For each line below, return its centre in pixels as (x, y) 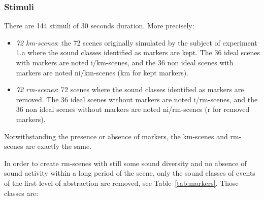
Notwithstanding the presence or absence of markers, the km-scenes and (116, 136)
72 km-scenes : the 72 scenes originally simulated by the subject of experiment (137, 42)
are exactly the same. (59, 146)
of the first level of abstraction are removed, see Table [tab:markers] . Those (121, 183)
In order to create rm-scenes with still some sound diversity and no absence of (125, 163)
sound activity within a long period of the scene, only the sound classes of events (130, 173)
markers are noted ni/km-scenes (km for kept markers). (102, 72)
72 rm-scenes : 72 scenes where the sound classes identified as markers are (130, 89)
